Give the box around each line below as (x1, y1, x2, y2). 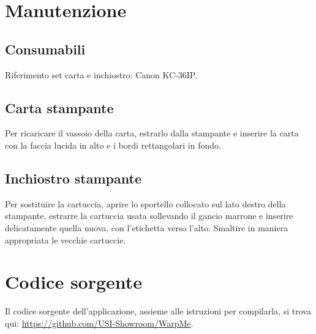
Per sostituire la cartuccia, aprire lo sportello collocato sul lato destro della (5, 197, 286, 210)
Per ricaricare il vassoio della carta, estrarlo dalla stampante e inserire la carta (5, 127, 299, 139)
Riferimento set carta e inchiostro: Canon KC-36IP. (5, 68, 198, 81)
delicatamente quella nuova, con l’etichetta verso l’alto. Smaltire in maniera (5, 221, 288, 234)
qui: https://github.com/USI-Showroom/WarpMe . (5, 316, 194, 329)
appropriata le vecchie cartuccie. (5, 233, 126, 246)
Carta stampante (5, 98, 114, 117)
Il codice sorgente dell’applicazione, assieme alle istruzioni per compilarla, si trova (5, 305, 311, 317)
